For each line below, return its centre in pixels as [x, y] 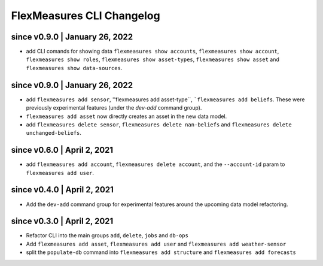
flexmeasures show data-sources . [74, 68]
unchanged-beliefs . [54, 133]
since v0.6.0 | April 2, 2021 [62, 150]
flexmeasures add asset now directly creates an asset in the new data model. [127, 116]
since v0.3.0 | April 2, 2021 [62, 221]
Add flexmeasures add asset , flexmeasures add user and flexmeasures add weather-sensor [156, 244]
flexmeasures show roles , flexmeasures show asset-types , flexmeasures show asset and [153, 59]
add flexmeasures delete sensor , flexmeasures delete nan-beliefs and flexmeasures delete [159, 124]
